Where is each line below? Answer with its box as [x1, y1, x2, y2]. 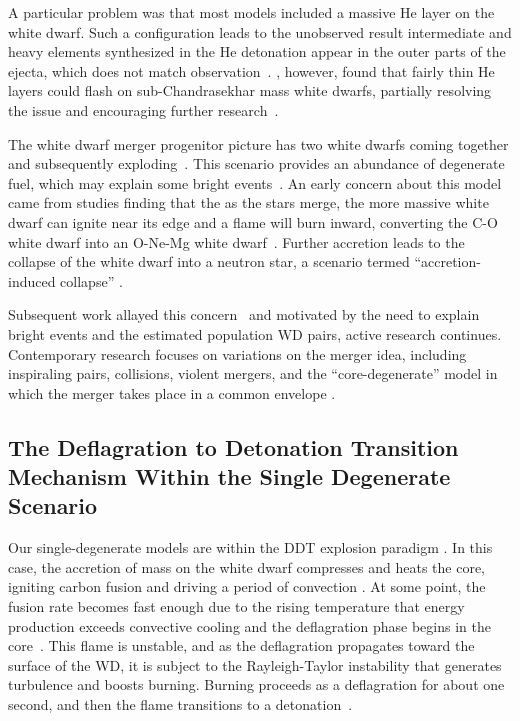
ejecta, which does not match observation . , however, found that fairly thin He [8, 60, 495, 81]
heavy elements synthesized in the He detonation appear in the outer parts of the [8, 41, 506, 62]
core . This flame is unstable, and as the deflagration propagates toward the [8, 635, 475, 656]
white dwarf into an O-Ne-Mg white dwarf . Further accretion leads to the [8, 231, 465, 252]
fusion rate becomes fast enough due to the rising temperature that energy [8, 596, 465, 617]
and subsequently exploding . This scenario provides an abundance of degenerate [8, 153, 505, 174]
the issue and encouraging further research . [8, 99, 279, 120]
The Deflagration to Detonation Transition [8, 431, 459, 462]
